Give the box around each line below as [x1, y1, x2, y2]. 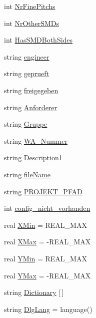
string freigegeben [4, 85, 58, 95]
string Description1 [4, 152, 62, 163]
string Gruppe [4, 119, 47, 129]
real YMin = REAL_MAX [4, 253, 87, 263]
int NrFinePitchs [4, 1, 55, 11]
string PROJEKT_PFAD [4, 186, 82, 196]
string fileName [4, 169, 51, 179]
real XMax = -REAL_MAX [4, 236, 91, 247]
